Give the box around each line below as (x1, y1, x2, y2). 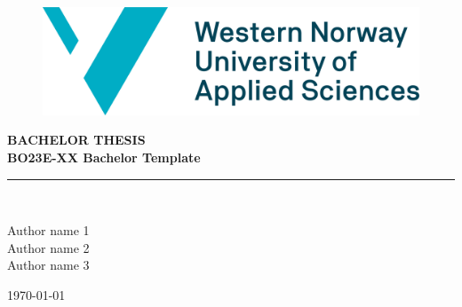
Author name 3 (7, 256, 90, 274)
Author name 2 (7, 238, 90, 256)
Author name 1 (7, 221, 90, 240)
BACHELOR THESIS (7, 130, 146, 149)
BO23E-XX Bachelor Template (7, 147, 201, 166)
